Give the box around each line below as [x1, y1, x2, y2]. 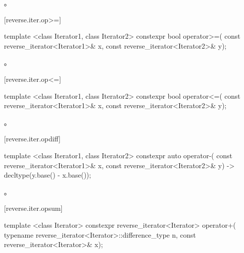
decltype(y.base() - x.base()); [4, 170, 91, 180]
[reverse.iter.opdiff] [4, 133, 61, 144]
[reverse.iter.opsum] [4, 203, 63, 213]
